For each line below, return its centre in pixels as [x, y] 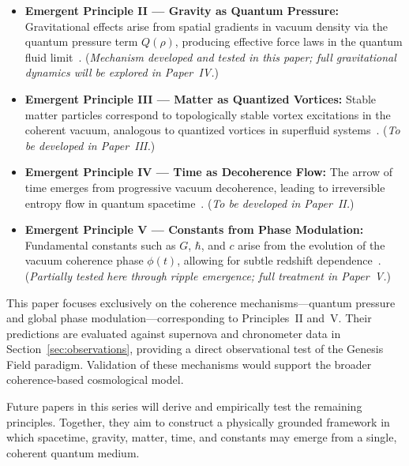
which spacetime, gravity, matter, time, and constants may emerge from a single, [202, 437]
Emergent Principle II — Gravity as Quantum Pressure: [182, 10]
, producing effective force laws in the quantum [289, 41]
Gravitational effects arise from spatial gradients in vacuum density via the [206, 26]
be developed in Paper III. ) [90, 145]
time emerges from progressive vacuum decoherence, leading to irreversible [205, 187]
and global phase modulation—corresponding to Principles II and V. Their [189, 318]
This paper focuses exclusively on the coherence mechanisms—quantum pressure [201, 302]
